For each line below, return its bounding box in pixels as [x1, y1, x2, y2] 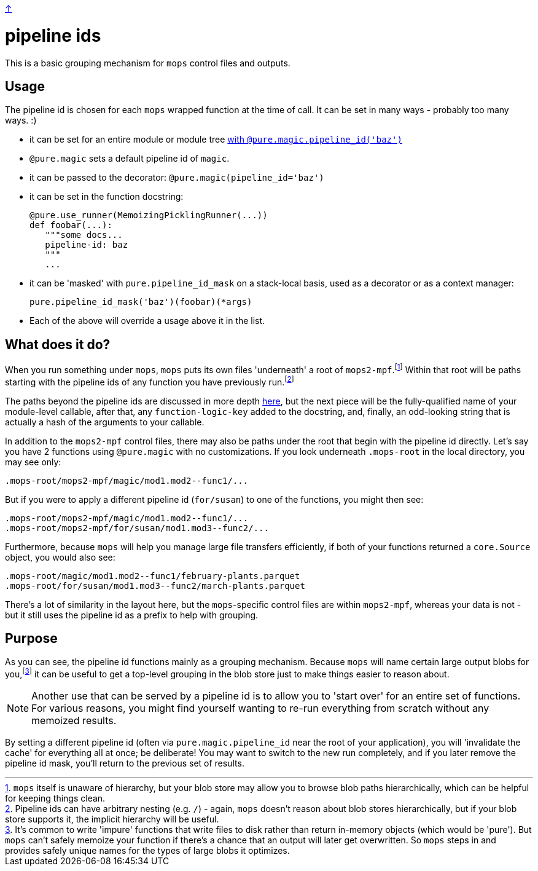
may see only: [5, 456, 61, 467]
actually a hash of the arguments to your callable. [5, 416, 205, 427]
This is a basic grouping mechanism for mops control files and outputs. [5, 57, 290, 68]
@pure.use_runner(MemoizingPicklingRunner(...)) [29, 210, 268, 221]
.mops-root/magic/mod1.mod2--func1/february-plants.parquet [5, 570, 300, 581]
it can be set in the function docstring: [29, 191, 184, 202]
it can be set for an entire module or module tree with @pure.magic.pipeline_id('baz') [29, 134, 402, 145]
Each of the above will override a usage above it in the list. [29, 315, 265, 326]
